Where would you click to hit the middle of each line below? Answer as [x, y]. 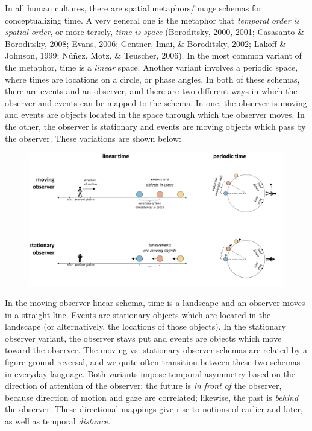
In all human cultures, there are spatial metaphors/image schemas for [133, 8]
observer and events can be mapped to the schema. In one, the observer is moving [156, 102]
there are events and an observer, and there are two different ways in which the [151, 91]
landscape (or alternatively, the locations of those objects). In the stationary [145, 326]
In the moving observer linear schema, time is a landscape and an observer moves [155, 302]
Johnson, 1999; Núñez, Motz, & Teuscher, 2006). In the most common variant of [153, 55]
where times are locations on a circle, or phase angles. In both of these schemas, [152, 79]
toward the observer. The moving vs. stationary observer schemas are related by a [156, 350]
